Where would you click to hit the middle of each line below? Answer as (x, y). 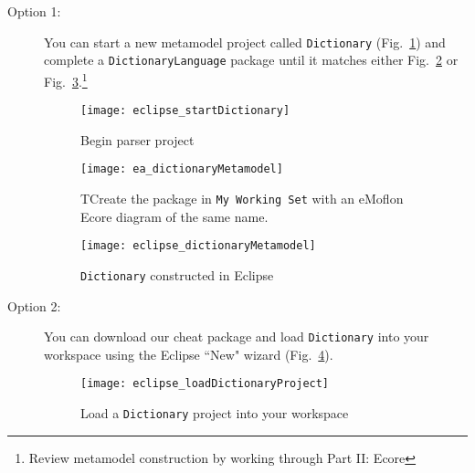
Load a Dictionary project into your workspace (215, 413)
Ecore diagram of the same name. (174, 216)
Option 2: (34, 305)
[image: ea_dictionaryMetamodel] (182, 169)
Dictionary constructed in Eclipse (177, 274)
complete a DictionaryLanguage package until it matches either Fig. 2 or (251, 60)
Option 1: (34, 11)
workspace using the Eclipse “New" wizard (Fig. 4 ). (189, 354)
